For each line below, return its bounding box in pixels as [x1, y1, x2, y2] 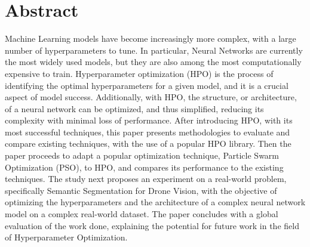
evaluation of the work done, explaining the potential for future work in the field [5, 219, 299, 231]
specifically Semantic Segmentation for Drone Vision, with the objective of [5, 184, 277, 196]
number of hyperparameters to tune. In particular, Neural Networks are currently [5, 44, 303, 56]
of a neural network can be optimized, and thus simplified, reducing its [5, 102, 264, 115]
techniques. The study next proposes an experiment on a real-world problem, [5, 172, 287, 185]
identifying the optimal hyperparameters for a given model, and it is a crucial [5, 79, 288, 91]
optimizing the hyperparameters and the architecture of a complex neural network [5, 196, 306, 208]
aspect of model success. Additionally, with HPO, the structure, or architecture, [5, 91, 297, 103]
